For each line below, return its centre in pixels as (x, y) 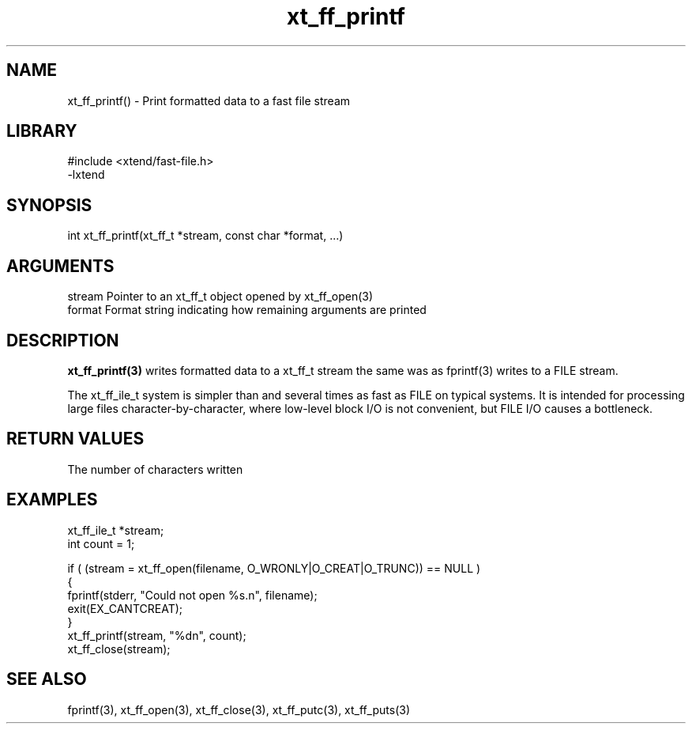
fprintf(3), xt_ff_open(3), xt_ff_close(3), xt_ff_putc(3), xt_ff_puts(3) (239, 709)
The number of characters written (155, 469)
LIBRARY (42, 131)
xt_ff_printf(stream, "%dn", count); (157, 635)
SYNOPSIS (49, 205)
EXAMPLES (52, 500)
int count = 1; (101, 543)
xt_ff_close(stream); (119, 649)
